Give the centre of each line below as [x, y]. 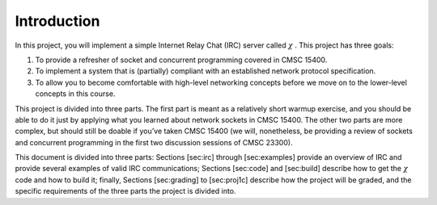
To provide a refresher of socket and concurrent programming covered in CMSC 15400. [181, 60]
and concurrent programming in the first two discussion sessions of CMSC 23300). [154, 142]
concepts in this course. [75, 94]
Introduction [57, 21]
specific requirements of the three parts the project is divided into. [125, 191]
